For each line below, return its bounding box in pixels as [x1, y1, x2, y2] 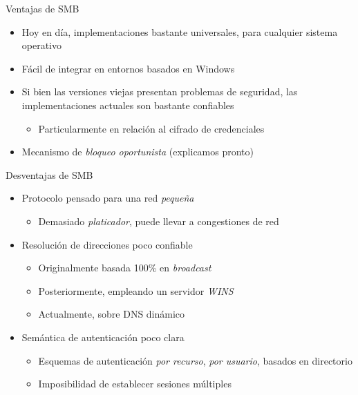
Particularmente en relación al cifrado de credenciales [38, 121, 265, 135]
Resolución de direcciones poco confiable [21, 237, 193, 251]
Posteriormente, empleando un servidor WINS [38, 283, 234, 298]
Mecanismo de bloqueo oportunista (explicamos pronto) [21, 144, 254, 159]
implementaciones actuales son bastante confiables [21, 97, 234, 112]
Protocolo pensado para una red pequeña [21, 191, 194, 205]
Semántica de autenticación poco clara [21, 329, 185, 344]
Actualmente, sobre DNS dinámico [38, 307, 185, 321]
